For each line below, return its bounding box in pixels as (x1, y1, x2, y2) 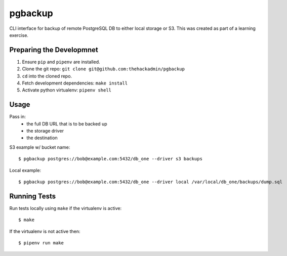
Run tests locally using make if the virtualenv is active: (9, 205, 121, 211)
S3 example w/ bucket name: (9, 144, 70, 150)
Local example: (9, 167, 42, 173)
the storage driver (26, 128, 64, 134)
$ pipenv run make (18, 240, 64, 246)
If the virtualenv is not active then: (9, 228, 80, 234)
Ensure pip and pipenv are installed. (22, 59, 101, 65)
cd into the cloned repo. (22, 73, 72, 79)
